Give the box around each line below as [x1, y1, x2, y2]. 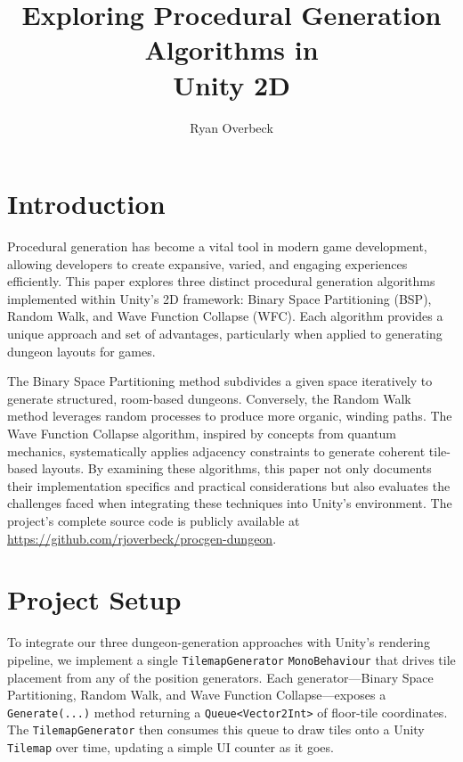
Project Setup [7, 581, 182, 618]
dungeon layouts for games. [7, 341, 156, 360]
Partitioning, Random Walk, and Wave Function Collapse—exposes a [7, 685, 386, 704]
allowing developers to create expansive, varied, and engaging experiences [7, 254, 408, 273]
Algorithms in [144, 31, 319, 68]
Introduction [7, 185, 166, 222]
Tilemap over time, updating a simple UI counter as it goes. [7, 738, 334, 756]
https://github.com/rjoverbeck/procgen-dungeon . [7, 528, 277, 547]
